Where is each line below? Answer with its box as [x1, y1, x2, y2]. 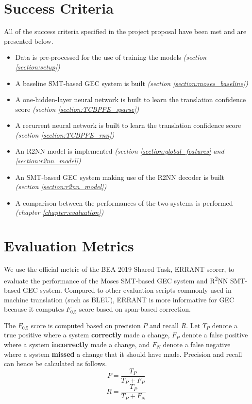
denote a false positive [182, 330, 248, 340]
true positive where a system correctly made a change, [4, 330, 170, 340]
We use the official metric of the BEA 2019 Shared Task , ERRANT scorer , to [4, 264, 235, 274]
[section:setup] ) [15, 61, 60, 71]
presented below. [4, 35, 53, 46]
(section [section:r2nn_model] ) [15, 181, 107, 192]
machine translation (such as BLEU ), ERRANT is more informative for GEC [4, 294, 235, 304]
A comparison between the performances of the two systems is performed [15, 197, 233, 208]
